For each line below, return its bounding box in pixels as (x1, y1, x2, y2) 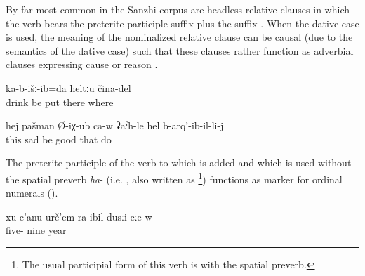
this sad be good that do (6, 131, 112, 146)
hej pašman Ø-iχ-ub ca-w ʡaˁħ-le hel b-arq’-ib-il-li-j (6, 118, 224, 133)
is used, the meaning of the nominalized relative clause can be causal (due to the (6, 29, 353, 44)
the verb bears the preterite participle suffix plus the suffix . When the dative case (6, 15, 359, 30)
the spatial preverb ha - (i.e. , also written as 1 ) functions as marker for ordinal (6, 169, 343, 186)
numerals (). (6, 185, 58, 200)
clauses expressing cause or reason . (6, 57, 158, 72)
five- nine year (6, 223, 67, 237)
